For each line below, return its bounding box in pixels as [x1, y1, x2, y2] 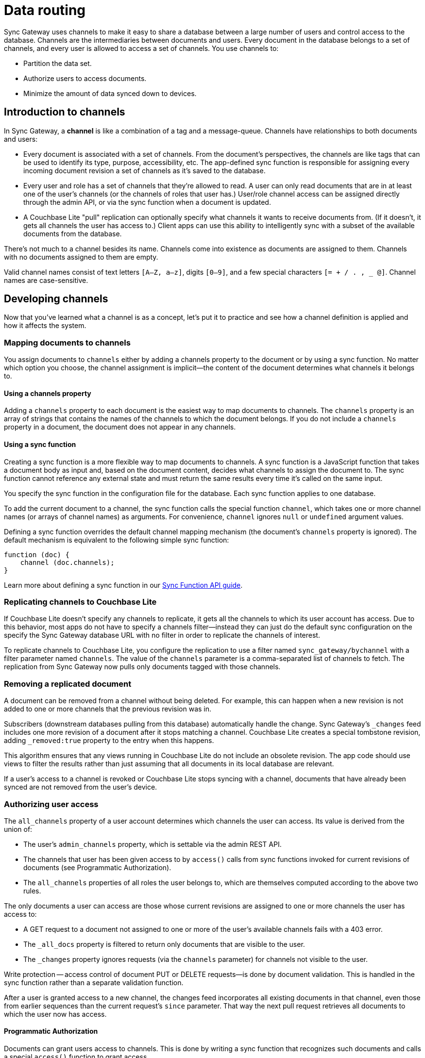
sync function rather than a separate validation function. [4, 978, 184, 987]
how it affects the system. [4, 321, 86, 330]
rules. [23, 886, 41, 895]
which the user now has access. [4, 1009, 107, 1018]
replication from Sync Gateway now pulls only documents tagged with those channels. [4, 662, 281, 671]
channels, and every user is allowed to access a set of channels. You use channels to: [4, 44, 279, 52]
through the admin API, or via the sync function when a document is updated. [23, 198, 271, 206]
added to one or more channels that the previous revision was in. [4, 705, 212, 713]
